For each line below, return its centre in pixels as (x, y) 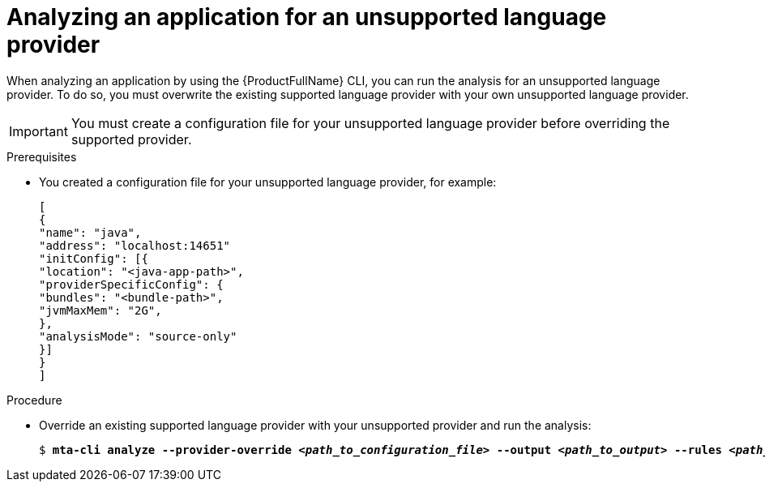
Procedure (34, 400)
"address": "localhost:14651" (135, 245)
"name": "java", (90, 232)
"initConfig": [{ (94, 258)
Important (38, 131)
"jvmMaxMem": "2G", (100, 310)
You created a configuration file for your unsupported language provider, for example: (268, 182)
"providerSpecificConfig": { (131, 284)
